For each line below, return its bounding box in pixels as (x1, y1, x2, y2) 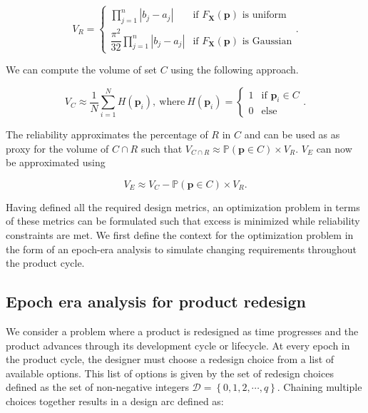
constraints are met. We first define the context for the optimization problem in (6, 228, 354, 243)
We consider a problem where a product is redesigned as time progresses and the (6, 324, 359, 339)
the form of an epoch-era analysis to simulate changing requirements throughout (6, 241, 357, 256)
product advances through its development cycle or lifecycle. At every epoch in (6, 337, 350, 352)
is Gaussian (242, 36, 292, 46)
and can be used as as (244, 127, 340, 142)
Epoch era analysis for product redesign (6, 290, 306, 312)
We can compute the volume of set (6, 62, 157, 77)
